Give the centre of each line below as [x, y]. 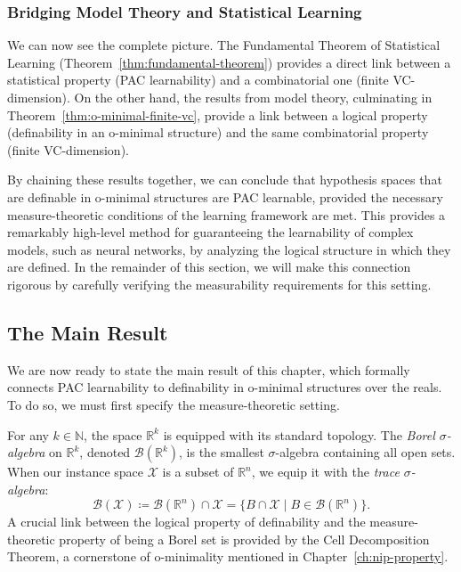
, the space [113, 434]
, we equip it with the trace [325, 472]
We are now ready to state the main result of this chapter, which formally [209, 369]
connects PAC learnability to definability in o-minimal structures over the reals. [225, 387]
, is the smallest [222, 452]
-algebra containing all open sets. [365, 452]
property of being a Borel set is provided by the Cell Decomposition [244, 539]
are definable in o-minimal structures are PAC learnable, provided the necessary [225, 196]
